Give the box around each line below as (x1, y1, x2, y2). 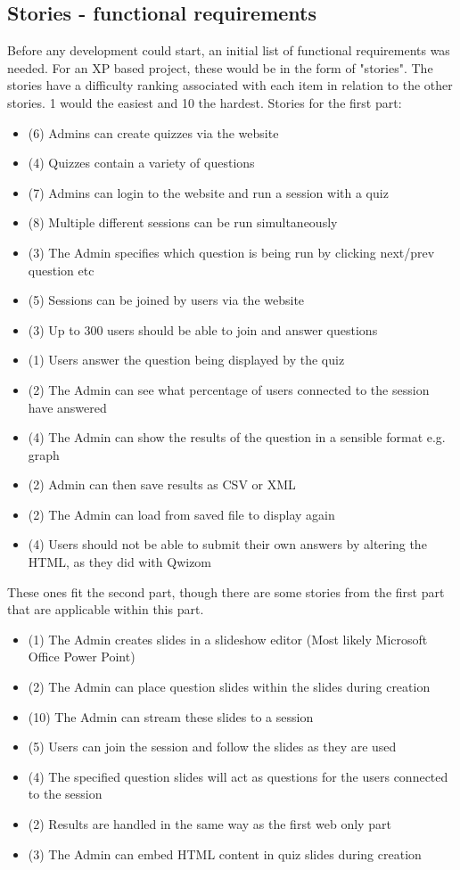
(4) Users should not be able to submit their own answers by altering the (28, 535, 427, 554)
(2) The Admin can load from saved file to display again (28, 505, 335, 523)
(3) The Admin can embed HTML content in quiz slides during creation (28, 844, 422, 863)
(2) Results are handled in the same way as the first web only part (28, 815, 391, 833)
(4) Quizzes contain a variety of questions (28, 153, 255, 172)
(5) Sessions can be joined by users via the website (28, 291, 305, 309)
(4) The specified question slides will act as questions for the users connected (28, 767, 448, 785)
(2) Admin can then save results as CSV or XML (28, 475, 296, 494)
